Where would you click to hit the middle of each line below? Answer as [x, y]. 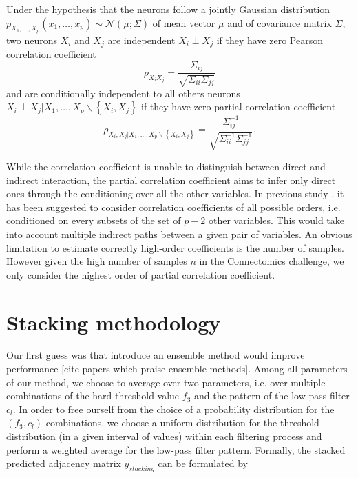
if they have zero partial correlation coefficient [239, 107]
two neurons [32, 40]
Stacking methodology [114, 322]
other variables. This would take [277, 220]
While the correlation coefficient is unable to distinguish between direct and [166, 166]
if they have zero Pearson [270, 40]
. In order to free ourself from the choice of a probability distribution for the [173, 409]
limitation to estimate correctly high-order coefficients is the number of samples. [175, 247]
